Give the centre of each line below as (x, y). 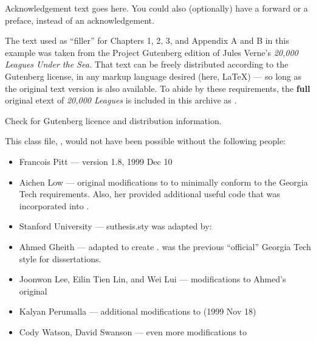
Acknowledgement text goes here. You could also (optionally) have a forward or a (156, 8)
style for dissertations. (60, 258)
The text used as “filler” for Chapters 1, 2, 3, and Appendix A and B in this (147, 40)
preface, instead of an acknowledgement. (80, 20)
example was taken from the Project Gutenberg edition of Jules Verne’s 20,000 (152, 52)
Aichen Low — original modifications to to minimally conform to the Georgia (163, 182)
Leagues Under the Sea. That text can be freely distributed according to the (147, 64)
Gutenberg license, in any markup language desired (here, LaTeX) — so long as (153, 76)
